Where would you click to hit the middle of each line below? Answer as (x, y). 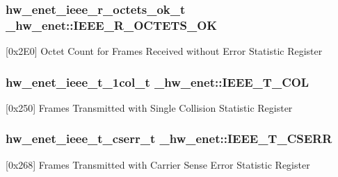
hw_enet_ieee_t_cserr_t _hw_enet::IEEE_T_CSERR (169, 138)
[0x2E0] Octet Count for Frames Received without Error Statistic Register (164, 51)
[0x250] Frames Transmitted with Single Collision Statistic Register (149, 107)
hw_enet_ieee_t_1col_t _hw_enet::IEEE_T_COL (158, 82)
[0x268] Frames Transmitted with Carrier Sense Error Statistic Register (158, 164)
